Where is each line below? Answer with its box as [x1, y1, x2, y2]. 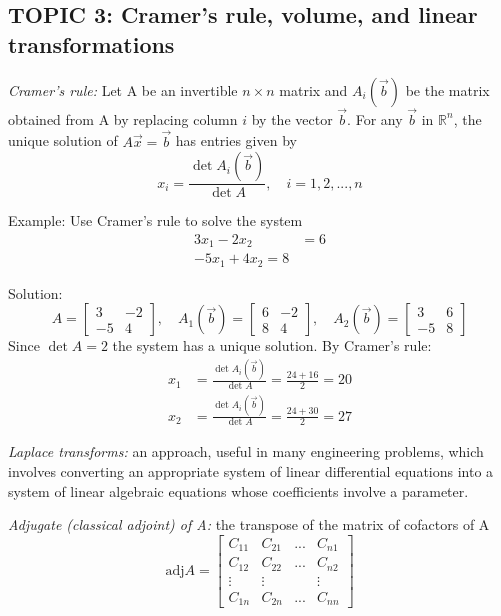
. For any [347, 108, 403, 129]
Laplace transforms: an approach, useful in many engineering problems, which [8, 441, 484, 462]
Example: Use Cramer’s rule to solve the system [8, 210, 303, 231]
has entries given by [175, 130, 297, 151]
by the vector [251, 108, 333, 129]
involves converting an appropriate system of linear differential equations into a [8, 460, 494, 481]
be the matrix [405, 79, 490, 100]
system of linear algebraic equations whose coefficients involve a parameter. [8, 480, 469, 501]
